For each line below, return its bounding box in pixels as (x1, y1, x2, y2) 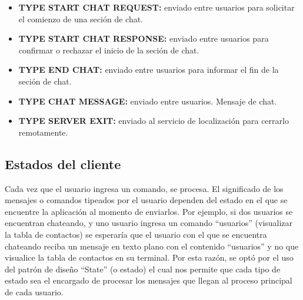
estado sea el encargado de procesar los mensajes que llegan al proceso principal (5, 274, 292, 286)
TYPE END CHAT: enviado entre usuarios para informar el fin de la (18, 63, 279, 76)
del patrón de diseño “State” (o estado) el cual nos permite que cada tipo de (5, 262, 281, 275)
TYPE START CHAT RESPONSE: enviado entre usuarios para (18, 32, 269, 45)
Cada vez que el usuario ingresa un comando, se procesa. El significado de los (5, 182, 284, 194)
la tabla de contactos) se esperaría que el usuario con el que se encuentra (5, 228, 267, 240)
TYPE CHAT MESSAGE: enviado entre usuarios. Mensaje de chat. (18, 95, 277, 107)
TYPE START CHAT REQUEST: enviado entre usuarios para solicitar (18, 1, 295, 13)
